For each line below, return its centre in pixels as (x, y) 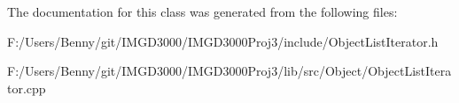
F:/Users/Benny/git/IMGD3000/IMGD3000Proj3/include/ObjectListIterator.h (223, 41)
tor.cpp (27, 88)
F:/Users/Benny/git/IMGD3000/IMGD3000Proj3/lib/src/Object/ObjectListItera (229, 71)
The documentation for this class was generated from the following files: (202, 11)
